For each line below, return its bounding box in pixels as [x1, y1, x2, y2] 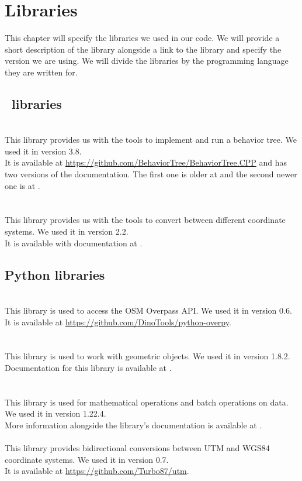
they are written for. [5, 66, 78, 78]
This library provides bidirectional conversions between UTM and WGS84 [5, 442, 270, 454]
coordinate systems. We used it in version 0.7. [5, 453, 169, 465]
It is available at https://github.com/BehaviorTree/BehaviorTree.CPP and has [5, 156, 287, 169]
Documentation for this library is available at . [5, 362, 172, 373]
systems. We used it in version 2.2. [5, 225, 129, 238]
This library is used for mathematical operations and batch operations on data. [5, 396, 289, 408]
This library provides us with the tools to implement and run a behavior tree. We [5, 133, 297, 146]
